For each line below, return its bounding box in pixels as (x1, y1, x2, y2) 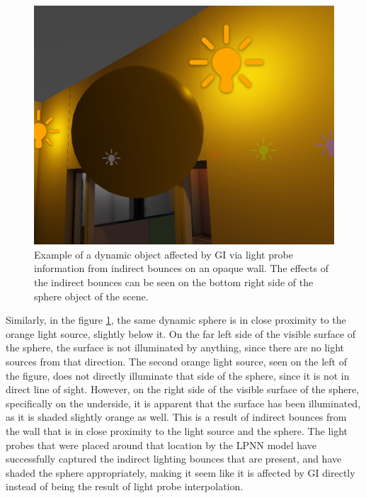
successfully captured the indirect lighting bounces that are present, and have (6, 451, 342, 466)
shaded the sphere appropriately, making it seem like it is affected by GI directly (6, 465, 355, 480)
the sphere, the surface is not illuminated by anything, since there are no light (6, 340, 345, 355)
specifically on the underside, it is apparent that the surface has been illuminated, (6, 395, 361, 410)
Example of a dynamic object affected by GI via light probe (34, 247, 293, 261)
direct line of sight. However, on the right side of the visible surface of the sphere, (6, 382, 360, 397)
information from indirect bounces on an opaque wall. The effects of (34, 261, 328, 276)
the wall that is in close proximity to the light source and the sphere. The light (6, 423, 348, 438)
